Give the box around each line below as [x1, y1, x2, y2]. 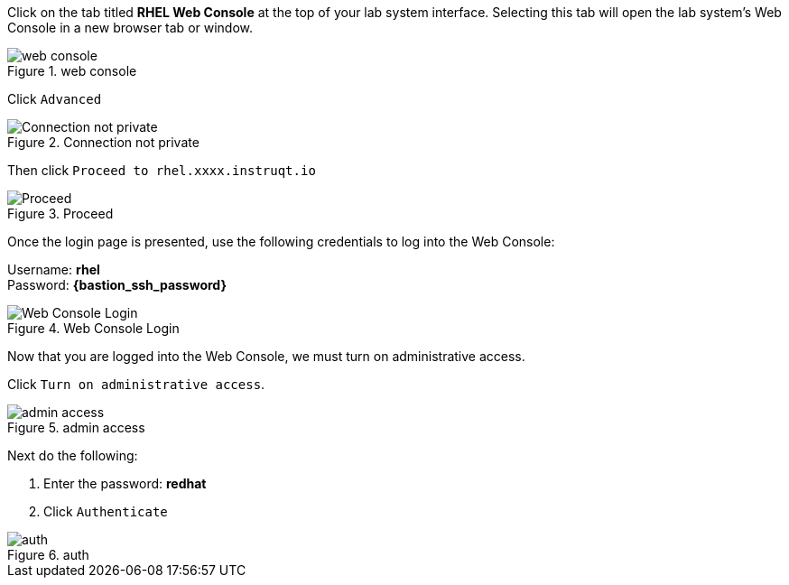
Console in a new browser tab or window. [7, 20, 254, 35]
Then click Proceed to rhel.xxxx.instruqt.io [7, 162, 316, 178]
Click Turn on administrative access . [7, 376, 265, 392]
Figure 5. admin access [7, 420, 145, 435]
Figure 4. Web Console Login [7, 320, 180, 336]
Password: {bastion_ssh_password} [7, 277, 227, 292]
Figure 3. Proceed [7, 206, 114, 221]
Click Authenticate [43, 504, 168, 519]
